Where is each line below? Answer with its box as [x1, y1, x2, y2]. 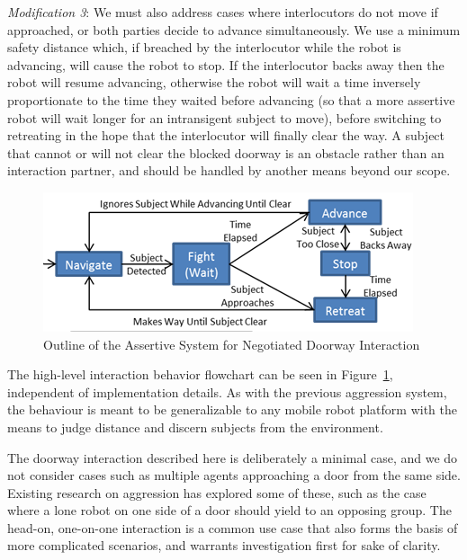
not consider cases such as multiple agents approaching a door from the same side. [7, 466, 461, 484]
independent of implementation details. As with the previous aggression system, [7, 382, 447, 401]
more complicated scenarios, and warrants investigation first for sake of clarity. [7, 536, 441, 555]
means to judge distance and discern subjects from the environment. [7, 417, 383, 436]
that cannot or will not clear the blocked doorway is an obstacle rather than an [7, 143, 445, 162]
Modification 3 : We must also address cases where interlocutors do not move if [7, 3, 438, 21]
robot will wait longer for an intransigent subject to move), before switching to [7, 108, 442, 127]
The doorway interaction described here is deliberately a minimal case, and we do [7, 448, 458, 467]
